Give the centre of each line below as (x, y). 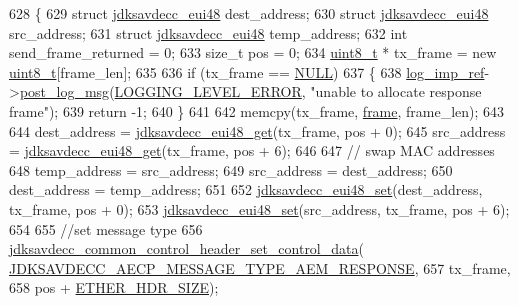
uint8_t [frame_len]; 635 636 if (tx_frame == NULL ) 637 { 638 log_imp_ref (247, 71)
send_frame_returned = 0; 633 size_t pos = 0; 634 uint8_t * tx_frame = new (253, 52)
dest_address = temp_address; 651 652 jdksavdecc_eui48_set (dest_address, (246, 189)
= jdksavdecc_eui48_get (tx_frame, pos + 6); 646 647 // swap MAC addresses (252, 150)
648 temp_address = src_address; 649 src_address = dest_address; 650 (231, 169)
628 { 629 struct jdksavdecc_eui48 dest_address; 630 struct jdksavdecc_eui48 (249, 13)
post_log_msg (64, 91)
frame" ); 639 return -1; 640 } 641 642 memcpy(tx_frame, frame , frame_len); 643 (257, 110)
